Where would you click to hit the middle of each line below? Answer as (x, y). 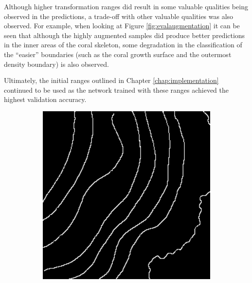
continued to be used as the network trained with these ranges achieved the (116, 90)
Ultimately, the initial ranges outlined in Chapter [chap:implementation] (111, 80)
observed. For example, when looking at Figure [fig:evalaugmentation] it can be (122, 26)
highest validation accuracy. (45, 99)
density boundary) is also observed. (56, 64)
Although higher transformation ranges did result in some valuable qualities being (126, 6)
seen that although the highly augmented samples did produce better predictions (125, 35)
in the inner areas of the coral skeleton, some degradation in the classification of (123, 45)
